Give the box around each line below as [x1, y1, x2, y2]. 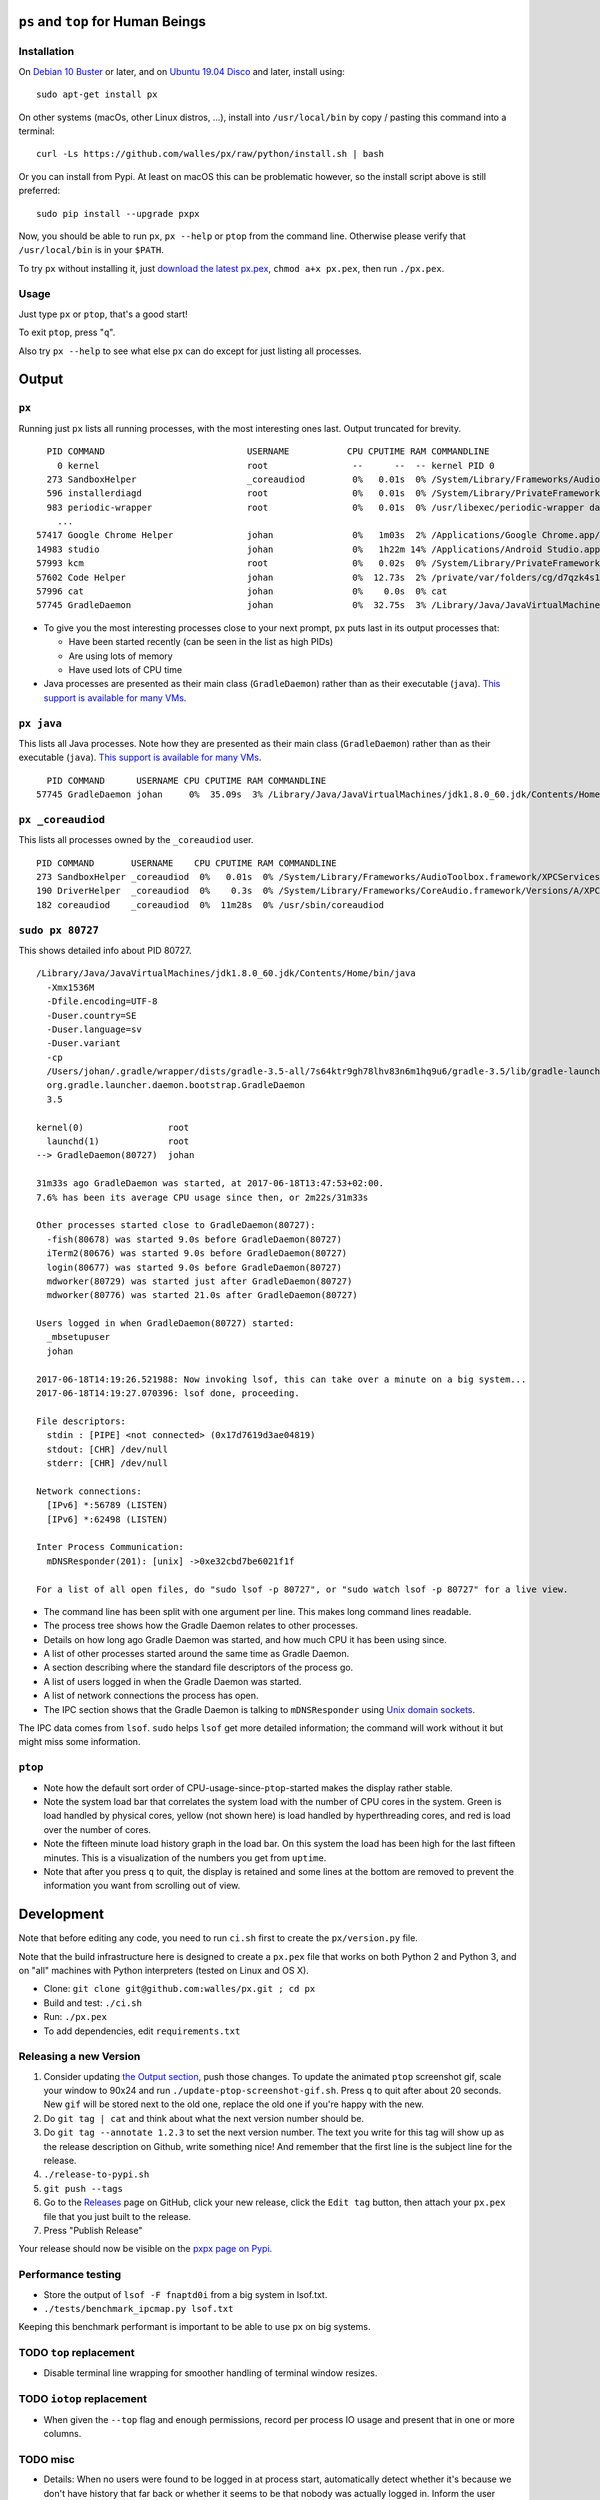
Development [18, 1906, 105, 1923]
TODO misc [18, 2452, 75, 2466]
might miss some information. [18, 1736, 141, 1748]
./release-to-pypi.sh [43, 2169, 150, 2180]
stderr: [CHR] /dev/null [46, 1458, 169, 1469]
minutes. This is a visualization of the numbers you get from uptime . [43, 1851, 327, 1864]
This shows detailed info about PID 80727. [18, 944, 192, 956]
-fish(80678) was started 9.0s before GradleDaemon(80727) [46, 1233, 342, 1245]
